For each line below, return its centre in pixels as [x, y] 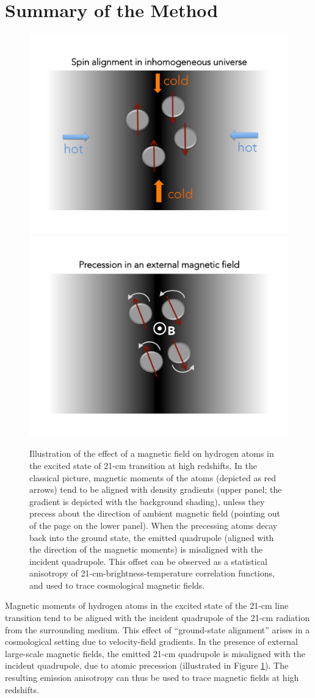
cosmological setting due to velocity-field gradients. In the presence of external [151, 642]
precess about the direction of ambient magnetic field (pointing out [155, 513]
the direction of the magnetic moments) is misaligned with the [146, 549]
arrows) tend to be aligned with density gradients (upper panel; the [156, 489]
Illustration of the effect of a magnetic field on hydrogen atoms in [152, 453]
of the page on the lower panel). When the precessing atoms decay [154, 525]
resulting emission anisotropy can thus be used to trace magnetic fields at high [152, 678]
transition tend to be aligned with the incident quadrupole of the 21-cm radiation [157, 618]
